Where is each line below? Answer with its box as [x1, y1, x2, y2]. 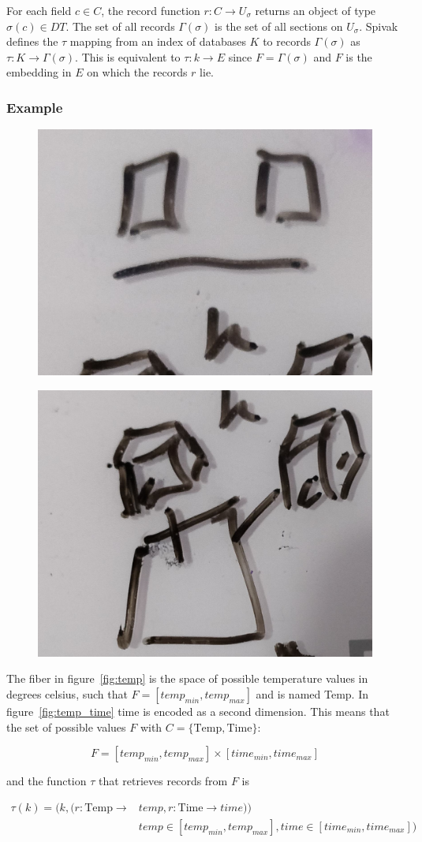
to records [263, 33, 311, 50]
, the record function [101, 2, 200, 18]
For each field [6, 2, 72, 18]
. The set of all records [65, 17, 175, 34]
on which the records [87, 64, 188, 80]
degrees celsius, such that [6, 686, 128, 702]
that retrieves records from [98, 773, 228, 789]
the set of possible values [6, 718, 126, 735]
